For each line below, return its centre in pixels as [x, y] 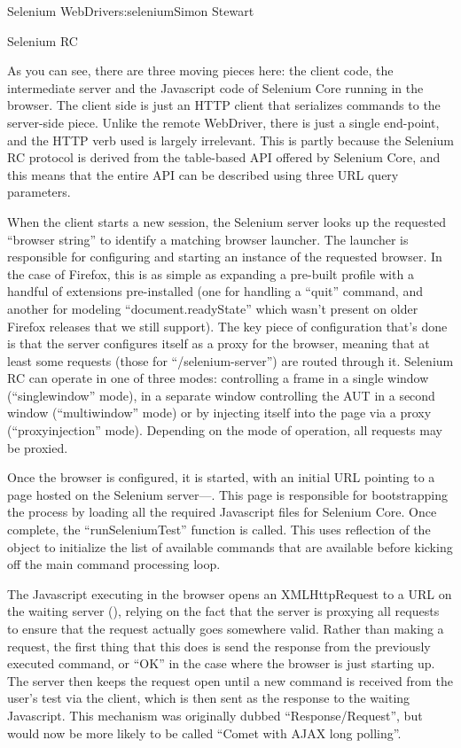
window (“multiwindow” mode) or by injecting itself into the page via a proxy [219, 413]
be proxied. [38, 447]
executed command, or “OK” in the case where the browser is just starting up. [221, 663]
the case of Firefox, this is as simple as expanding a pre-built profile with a [211, 273]
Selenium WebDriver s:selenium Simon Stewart [131, 11]
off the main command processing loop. [114, 564]
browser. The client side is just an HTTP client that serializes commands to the [224, 105]
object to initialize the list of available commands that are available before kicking [230, 546]
